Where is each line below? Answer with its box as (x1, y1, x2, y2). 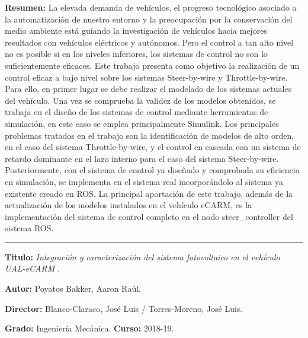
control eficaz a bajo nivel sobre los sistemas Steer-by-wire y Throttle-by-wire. (5, 71, 288, 83)
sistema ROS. (5, 222, 54, 234)
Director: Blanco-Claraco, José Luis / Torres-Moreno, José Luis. (5, 302, 243, 314)
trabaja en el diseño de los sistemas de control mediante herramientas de (5, 106, 268, 118)
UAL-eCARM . (5, 262, 60, 275)
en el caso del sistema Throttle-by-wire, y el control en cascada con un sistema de (5, 141, 301, 153)
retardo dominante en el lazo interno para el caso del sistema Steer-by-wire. (5, 152, 279, 164)
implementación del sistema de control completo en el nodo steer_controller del (5, 210, 293, 222)
